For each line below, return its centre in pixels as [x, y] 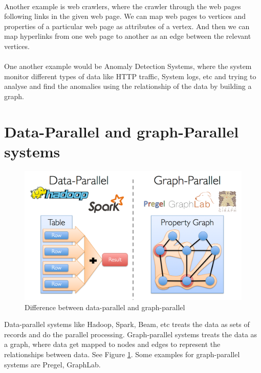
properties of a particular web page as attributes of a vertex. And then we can [127, 26]
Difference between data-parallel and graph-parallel [105, 307]
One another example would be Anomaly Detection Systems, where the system [128, 66]
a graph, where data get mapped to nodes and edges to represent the [112, 344]
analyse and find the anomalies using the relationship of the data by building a [128, 86]
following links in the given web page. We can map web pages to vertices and [125, 16]
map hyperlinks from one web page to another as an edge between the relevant [128, 36]
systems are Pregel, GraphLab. [52, 364]
